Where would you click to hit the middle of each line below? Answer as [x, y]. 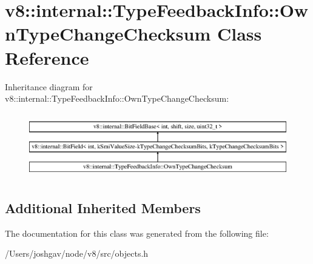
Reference [47, 57]
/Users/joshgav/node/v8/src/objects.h [77, 253]
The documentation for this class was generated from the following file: [137, 233]
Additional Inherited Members [103, 207]
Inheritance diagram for [49, 86]
